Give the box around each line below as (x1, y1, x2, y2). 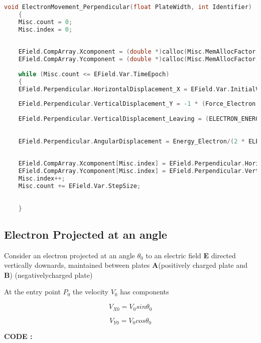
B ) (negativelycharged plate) (4, 269, 93, 280)
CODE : (4, 330, 33, 341)
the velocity (72, 286, 109, 297)
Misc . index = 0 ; (18, 26, 73, 33)
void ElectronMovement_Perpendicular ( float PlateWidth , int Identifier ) (4, 4, 252, 11)
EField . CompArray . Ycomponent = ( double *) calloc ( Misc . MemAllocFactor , (18, 56, 259, 63)
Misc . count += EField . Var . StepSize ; (18, 183, 141, 190)
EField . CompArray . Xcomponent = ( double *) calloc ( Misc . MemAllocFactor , (18, 48, 259, 56)
